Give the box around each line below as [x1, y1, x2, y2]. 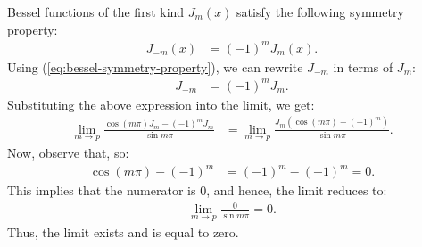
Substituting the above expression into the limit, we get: [7, 95, 315, 113]
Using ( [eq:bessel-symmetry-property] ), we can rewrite [7, 57, 303, 76]
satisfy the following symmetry [236, 3, 404, 21]
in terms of [333, 57, 393, 76]
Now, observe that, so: [7, 144, 129, 161]
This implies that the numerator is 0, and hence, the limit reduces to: [7, 181, 387, 200]
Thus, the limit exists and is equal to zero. [7, 223, 239, 242]
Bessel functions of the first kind [7, 3, 185, 21]
